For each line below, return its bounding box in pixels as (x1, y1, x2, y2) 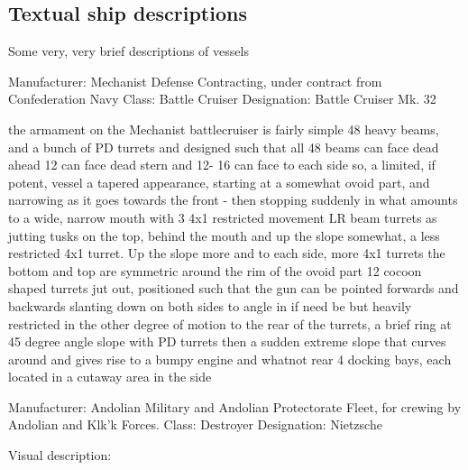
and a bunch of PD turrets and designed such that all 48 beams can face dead (8, 137, 439, 156)
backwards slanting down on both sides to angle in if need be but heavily (8, 296, 412, 315)
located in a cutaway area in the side (8, 367, 212, 386)
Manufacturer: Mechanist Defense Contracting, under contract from (8, 71, 382, 90)
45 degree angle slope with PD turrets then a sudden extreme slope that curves (8, 332, 446, 351)
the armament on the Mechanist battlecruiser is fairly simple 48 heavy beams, (8, 119, 439, 138)
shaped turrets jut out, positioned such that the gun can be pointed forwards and (8, 279, 459, 298)
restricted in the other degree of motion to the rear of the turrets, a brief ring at (8, 314, 452, 333)
